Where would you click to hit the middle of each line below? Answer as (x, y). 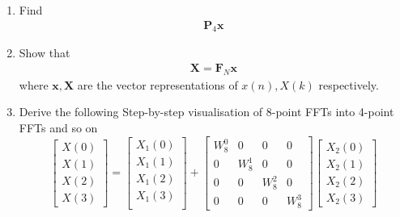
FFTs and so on (58, 128)
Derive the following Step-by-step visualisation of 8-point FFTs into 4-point (206, 112)
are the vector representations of (157, 84)
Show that (45, 53)
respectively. (349, 84)
